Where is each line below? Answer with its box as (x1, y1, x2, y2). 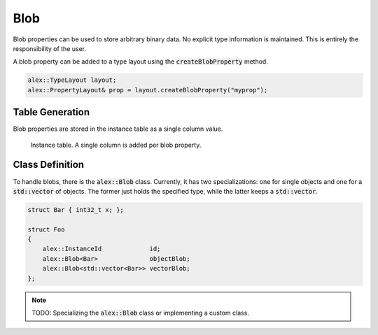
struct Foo (27, 225, 65, 234)
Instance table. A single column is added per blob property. (30, 141, 202, 149)
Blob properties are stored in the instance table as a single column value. (13, 124, 223, 133)
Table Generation (13, 106, 90, 118)
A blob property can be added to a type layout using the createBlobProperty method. (13, 57, 269, 66)
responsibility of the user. (13, 44, 87, 52)
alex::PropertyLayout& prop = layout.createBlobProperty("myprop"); (27, 86, 268, 94)
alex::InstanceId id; (42, 245, 161, 253)
